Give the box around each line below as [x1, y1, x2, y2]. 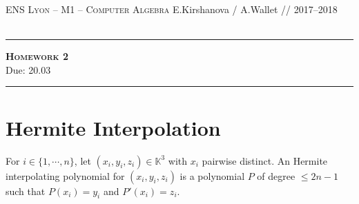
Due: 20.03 [6, 62, 51, 76]
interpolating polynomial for [6, 168, 125, 183]
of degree [257, 168, 295, 183]
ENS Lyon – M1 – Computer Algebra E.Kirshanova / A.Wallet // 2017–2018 [6, 2, 338, 16]
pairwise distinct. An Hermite [202, 153, 328, 167]
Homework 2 [6, 49, 68, 63]
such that [6, 183, 46, 198]
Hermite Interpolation [6, 113, 221, 141]
